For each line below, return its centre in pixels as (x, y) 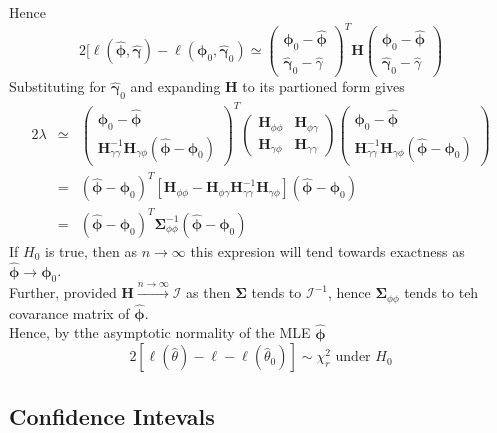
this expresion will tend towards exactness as (327, 250)
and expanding (175, 86)
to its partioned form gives (323, 86)
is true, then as (90, 250)
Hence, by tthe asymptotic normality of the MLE (160, 332)
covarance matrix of (69, 312)
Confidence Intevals (112, 415)
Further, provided (63, 292)
